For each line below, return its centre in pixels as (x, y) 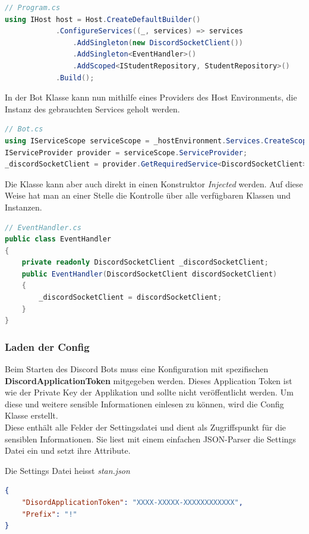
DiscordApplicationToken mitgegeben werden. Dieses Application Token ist (149, 380)
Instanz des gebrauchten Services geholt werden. (92, 109)
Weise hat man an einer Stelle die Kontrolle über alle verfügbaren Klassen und (148, 195)
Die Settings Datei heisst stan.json (67, 470)
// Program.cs (33, 8)
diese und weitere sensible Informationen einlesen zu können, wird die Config (144, 403)
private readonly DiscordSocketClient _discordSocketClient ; (145, 263)
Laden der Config (47, 346)
